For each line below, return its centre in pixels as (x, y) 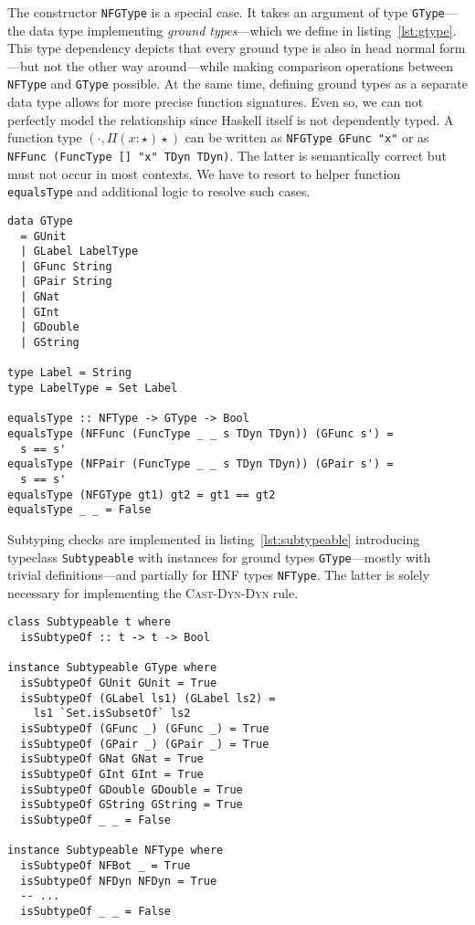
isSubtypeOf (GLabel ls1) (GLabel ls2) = (148, 698)
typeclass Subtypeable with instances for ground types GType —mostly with (219, 557)
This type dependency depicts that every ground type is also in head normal (222, 48)
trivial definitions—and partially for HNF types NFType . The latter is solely (219, 575)
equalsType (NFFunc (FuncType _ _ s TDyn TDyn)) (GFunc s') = (201, 434)
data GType (40, 221)
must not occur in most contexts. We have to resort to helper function (204, 173)
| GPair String (66, 282)
